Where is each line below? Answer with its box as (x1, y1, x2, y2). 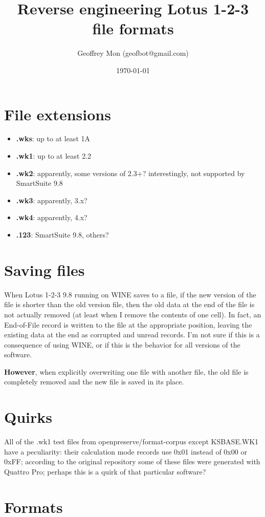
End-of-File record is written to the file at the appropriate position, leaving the (4, 319, 252, 330)
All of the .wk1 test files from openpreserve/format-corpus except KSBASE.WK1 (4, 436, 259, 447)
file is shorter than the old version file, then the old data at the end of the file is (4, 299, 255, 310)
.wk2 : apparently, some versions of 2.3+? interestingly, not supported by (16, 167, 245, 178)
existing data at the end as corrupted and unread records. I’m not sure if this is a (4, 329, 260, 340)
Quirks (4, 406, 52, 427)
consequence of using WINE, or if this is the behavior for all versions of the (4, 339, 240, 350)
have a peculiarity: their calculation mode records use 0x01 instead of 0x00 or (4, 446, 247, 457)
